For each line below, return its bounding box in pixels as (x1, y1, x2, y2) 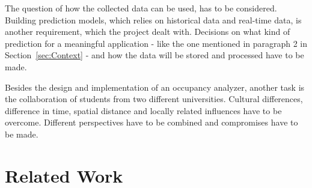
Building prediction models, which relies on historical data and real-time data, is (5, 13, 302, 26)
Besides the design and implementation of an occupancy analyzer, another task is (5, 80, 305, 93)
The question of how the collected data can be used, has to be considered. (5, 2, 277, 14)
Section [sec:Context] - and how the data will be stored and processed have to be (5, 49, 304, 61)
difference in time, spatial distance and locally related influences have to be (5, 104, 282, 117)
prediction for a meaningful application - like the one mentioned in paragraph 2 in (5, 37, 308, 49)
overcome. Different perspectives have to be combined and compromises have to (5, 116, 298, 129)
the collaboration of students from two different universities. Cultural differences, (5, 92, 303, 105)
